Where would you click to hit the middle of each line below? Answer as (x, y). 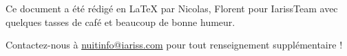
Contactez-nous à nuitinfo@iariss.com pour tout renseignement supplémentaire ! (174, 45)
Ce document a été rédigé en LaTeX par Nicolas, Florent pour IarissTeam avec (172, 8)
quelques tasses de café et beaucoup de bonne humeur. (120, 22)
